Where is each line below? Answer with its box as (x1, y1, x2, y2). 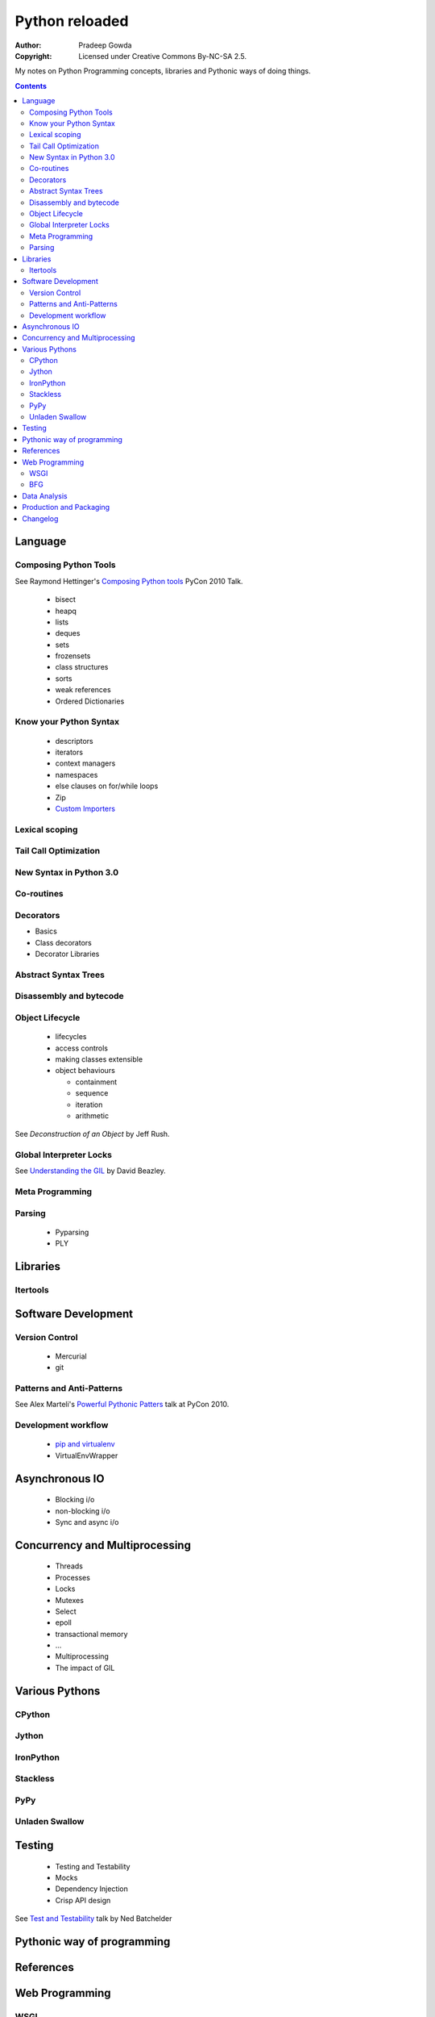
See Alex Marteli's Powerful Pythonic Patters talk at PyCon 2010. (14, 1400, 230, 1409)
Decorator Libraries (35, 949, 100, 959)
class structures (55, 662, 109, 672)
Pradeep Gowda (78, 40, 132, 50)
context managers (55, 758, 116, 768)
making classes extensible (55, 1054, 143, 1064)
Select (55, 1606, 77, 1616)
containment (75, 1077, 118, 1087)
